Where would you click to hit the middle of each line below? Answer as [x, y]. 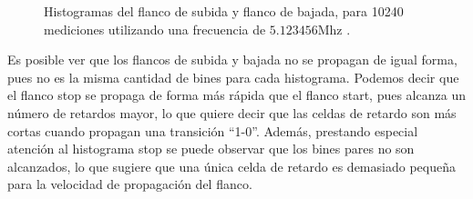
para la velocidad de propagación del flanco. [130, 184]
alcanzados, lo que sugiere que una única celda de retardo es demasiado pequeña [231, 166]
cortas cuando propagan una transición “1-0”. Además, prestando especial [213, 130]
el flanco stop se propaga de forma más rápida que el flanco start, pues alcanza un [236, 95]
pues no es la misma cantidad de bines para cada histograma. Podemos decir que [233, 77]
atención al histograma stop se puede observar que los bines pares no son [211, 149]
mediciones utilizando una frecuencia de [155, 29]
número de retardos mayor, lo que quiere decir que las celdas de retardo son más [232, 112]
